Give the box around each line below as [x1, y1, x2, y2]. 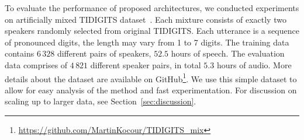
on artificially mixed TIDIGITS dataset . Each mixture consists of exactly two [5, 13, 286, 25]
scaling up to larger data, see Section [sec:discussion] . [5, 95, 196, 107]
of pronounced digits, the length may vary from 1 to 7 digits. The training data [5, 36, 289, 48]
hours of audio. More [216, 58, 292, 71]
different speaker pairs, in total [90, 58, 201, 71]
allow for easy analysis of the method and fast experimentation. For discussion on [5, 83, 297, 96]
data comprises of [5, 58, 68, 71]
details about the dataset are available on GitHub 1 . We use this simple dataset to [5, 71, 297, 85]
